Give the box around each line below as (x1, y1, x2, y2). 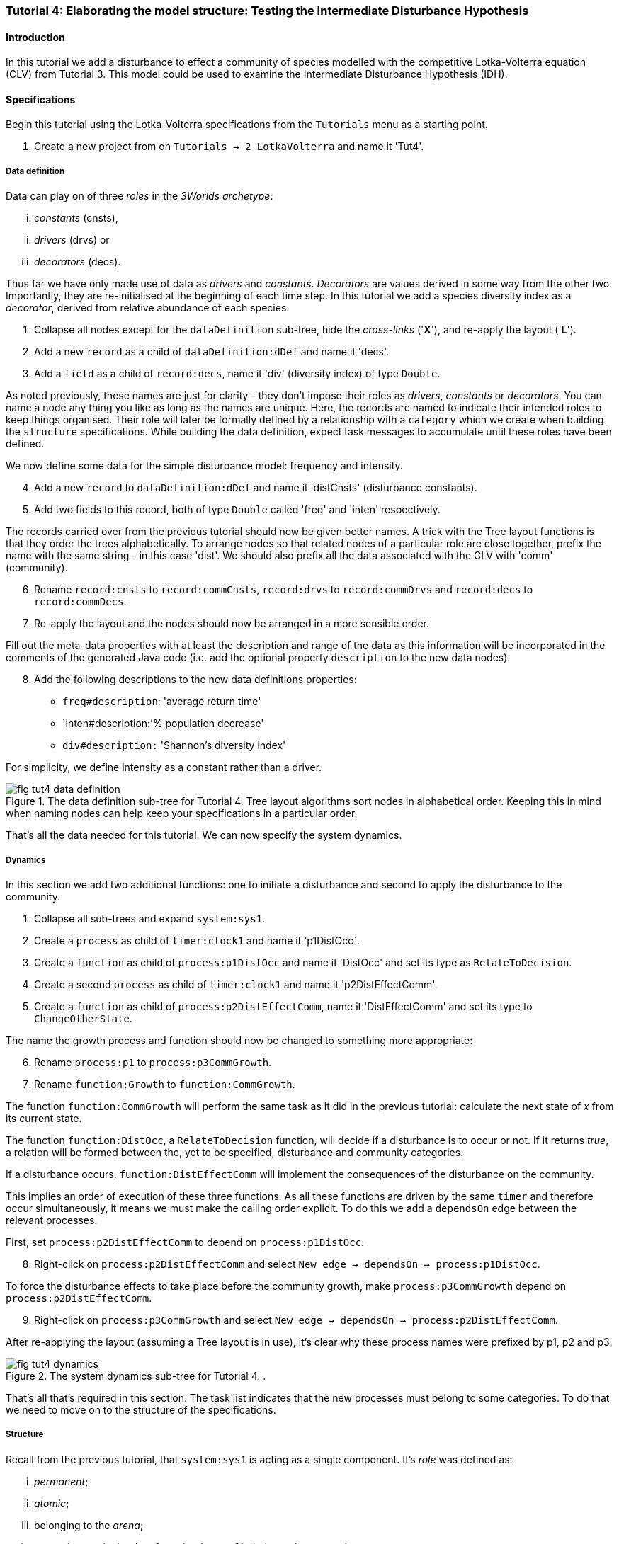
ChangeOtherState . (34, 1012, 132, 1024)
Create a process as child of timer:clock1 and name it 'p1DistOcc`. (34, 934, 360, 947)
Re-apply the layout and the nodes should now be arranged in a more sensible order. (34, 617, 429, 630)
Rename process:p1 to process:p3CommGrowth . (34, 1056, 272, 1068)
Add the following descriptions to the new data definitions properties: (34, 673, 357, 686)
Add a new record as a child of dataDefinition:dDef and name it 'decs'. (34, 345, 390, 358)
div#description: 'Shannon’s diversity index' (62, 739, 286, 752)
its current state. (6, 1112, 82, 1124)
